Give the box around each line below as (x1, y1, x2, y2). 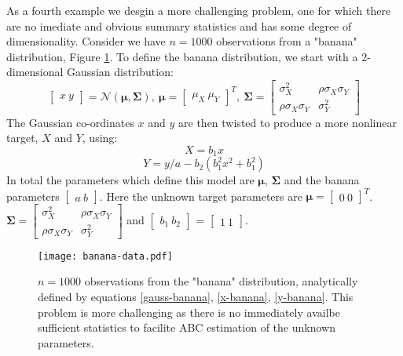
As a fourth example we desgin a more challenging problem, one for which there (6, 2, 391, 18)
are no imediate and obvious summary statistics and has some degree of (6, 17, 352, 34)
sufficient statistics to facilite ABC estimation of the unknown (38, 319, 335, 336)
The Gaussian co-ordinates (6, 114, 134, 130)
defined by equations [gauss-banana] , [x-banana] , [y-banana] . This (38, 289, 354, 305)
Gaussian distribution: (67, 64, 174, 80)
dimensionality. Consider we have (6, 33, 166, 49)
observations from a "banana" (216, 33, 357, 49)
